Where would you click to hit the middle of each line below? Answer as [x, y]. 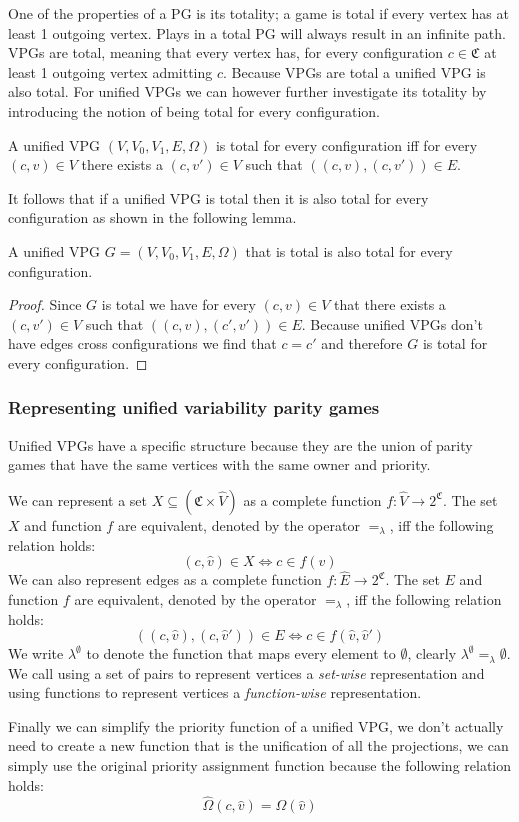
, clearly [432, 653]
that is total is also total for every [349, 250]
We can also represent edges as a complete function [165, 579]
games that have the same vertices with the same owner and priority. [219, 464]
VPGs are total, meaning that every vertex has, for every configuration [226, 52]
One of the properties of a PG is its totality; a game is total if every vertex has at [258, 13]
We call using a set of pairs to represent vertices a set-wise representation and [246, 672]
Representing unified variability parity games [194, 407]
